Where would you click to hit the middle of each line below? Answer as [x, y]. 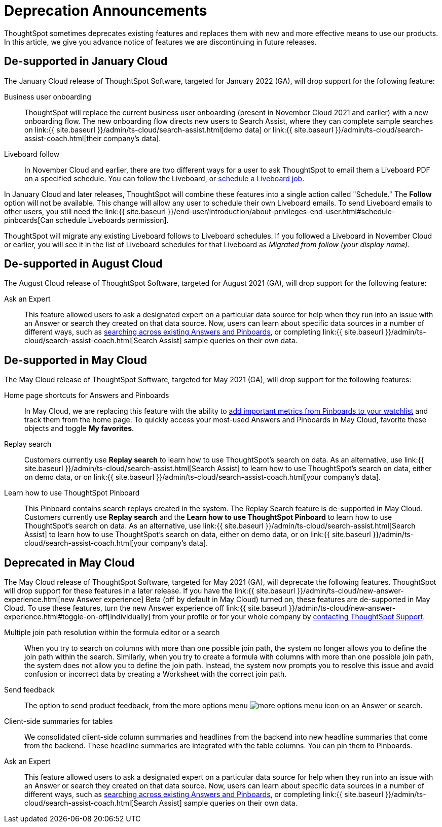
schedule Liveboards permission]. [112, 220]
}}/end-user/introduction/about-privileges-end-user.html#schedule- [281, 211]
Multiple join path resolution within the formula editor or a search [112, 633]
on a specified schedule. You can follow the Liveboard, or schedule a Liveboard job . [164, 178]
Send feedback [29, 690]
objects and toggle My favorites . [79, 428]
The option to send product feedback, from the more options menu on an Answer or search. [224, 706]
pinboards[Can [29, 220]
